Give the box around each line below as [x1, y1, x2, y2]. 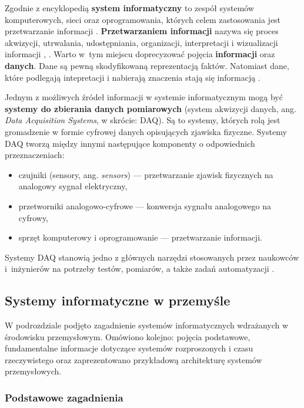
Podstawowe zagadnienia [5, 390, 123, 404]
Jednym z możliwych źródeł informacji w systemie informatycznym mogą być [5, 91, 283, 103]
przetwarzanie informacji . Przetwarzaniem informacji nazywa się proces [5, 25, 279, 37]
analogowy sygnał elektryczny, [18, 180, 128, 192]
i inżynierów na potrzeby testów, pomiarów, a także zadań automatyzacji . [5, 262, 275, 275]
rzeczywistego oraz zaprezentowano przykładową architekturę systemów [5, 353, 262, 366]
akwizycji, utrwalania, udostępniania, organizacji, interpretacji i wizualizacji [5, 36, 278, 48]
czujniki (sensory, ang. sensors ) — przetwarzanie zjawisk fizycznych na [18, 168, 273, 180]
